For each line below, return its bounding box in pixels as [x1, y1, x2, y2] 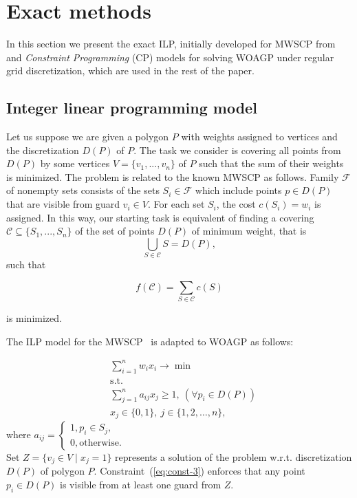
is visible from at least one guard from [60, 477, 221, 492]
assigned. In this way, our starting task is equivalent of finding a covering [6, 210, 314, 224]
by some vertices [40, 156, 110, 171]
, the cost [216, 197, 256, 211]
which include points [195, 183, 282, 197]
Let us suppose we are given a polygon [6, 129, 169, 144]
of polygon [40, 464, 85, 478]
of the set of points [75, 224, 155, 238]
